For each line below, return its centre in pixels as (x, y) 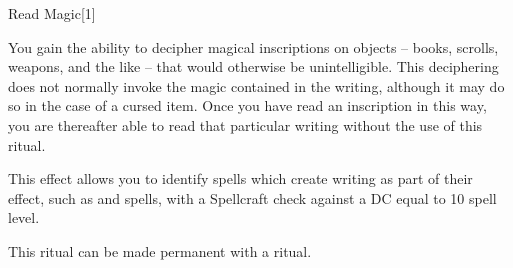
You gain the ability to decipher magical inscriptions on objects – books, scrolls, (253, 46)
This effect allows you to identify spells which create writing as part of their (240, 178)
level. (24, 217)
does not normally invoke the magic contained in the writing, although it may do (256, 85)
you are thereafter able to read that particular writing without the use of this (245, 124)
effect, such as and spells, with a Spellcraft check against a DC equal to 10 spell (252, 197)
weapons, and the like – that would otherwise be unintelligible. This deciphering (253, 66)
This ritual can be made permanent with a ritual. (160, 250)
